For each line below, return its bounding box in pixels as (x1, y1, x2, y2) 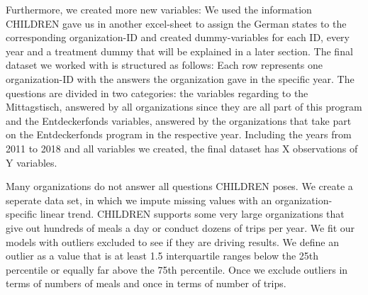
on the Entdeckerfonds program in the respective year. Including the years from (6, 127, 352, 142)
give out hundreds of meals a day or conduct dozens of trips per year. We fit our (6, 220, 355, 235)
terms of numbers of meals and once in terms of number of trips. (6, 276, 286, 291)
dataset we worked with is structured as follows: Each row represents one (6, 57, 323, 72)
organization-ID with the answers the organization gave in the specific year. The (6, 71, 355, 86)
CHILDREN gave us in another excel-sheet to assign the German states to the (6, 16, 347, 30)
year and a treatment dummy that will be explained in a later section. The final (6, 43, 353, 58)
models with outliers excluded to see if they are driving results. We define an (6, 234, 339, 249)
